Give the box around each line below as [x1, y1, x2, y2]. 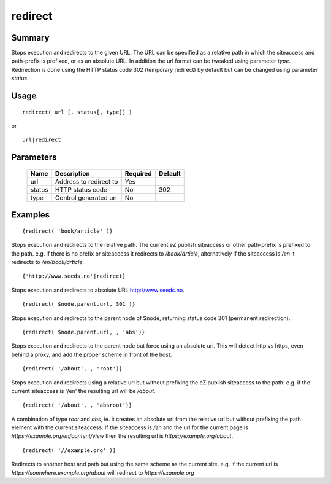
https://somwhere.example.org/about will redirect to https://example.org [11, 469, 194, 476]
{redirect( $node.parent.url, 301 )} [22, 301, 136, 308]
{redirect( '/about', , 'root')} [22, 365, 123, 372]
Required [124, 169, 153, 178]
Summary [11, 33, 50, 43]
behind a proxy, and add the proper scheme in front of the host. [11, 351, 172, 358]
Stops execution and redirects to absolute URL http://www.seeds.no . [11, 286, 185, 294]
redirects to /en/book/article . [11, 259, 85, 266]
